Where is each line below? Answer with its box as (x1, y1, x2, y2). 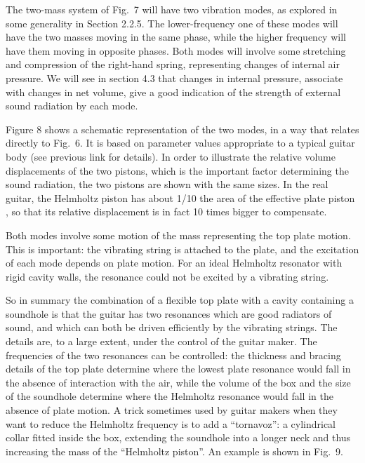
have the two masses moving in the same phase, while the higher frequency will (6, 29, 346, 44)
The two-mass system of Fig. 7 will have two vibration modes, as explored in (6, 2, 338, 16)
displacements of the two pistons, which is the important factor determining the (6, 163, 349, 177)
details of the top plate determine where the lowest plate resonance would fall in (6, 361, 351, 376)
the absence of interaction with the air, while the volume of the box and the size (6, 375, 351, 389)
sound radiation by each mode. (6, 98, 138, 113)
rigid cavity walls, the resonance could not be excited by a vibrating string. (6, 269, 329, 283)
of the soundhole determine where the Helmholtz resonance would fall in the (6, 389, 333, 403)
